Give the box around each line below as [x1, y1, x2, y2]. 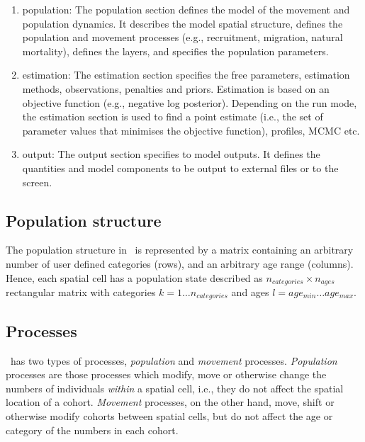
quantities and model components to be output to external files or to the [22, 160, 339, 175]
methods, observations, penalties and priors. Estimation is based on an [22, 81, 330, 96]
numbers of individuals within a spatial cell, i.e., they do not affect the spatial [6, 380, 344, 395]
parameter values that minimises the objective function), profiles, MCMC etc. [22, 123, 360, 137]
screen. [22, 174, 52, 189]
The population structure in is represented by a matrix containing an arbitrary [6, 242, 354, 257]
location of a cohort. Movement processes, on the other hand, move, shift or [6, 395, 335, 409]
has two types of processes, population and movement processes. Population [10, 353, 337, 368]
